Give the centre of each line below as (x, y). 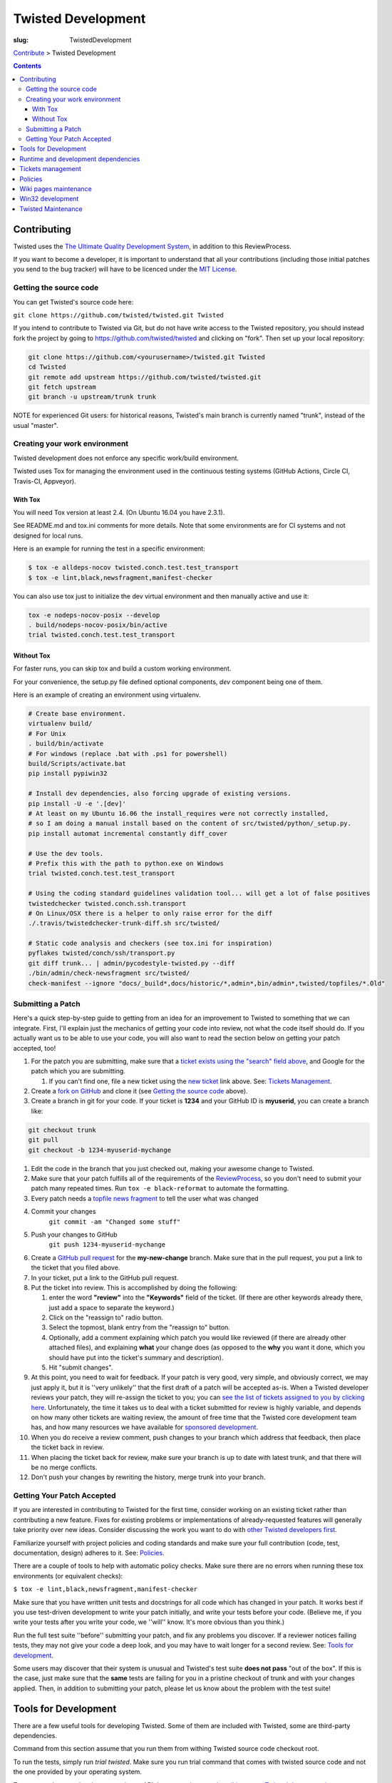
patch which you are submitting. (78, 1071)
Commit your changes (63, 1212)
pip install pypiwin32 (68, 773)
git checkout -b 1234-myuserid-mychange (99, 1150)
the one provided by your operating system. (78, 1772)
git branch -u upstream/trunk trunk (92, 397)
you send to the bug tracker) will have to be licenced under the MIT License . (125, 269)
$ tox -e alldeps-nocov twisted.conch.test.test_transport (133, 568)
